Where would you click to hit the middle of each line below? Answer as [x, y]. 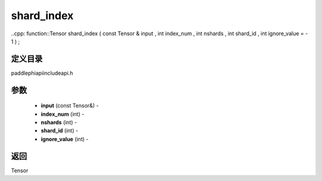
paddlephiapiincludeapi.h [42, 73]
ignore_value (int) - [65, 139]
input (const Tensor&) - [70, 106]
